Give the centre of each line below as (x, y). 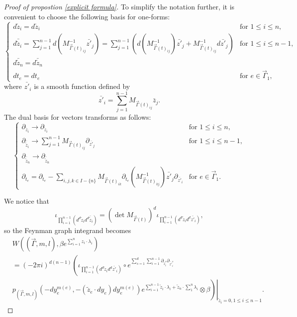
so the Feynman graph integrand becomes (68, 230)
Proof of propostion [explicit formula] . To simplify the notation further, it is (119, 6)
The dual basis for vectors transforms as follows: (78, 117)
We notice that (27, 201)
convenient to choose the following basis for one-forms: (87, 16)
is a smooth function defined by (82, 86)
